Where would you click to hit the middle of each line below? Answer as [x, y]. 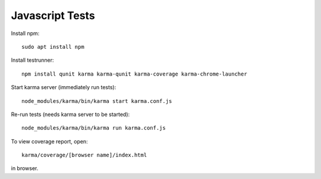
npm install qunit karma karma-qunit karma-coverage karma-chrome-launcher [134, 74]
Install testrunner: [32, 60]
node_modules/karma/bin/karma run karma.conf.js [94, 128]
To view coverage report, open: [50, 141]
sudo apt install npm [53, 47]
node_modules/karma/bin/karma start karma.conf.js [97, 101]
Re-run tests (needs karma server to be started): [70, 114]
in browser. [25, 168]
